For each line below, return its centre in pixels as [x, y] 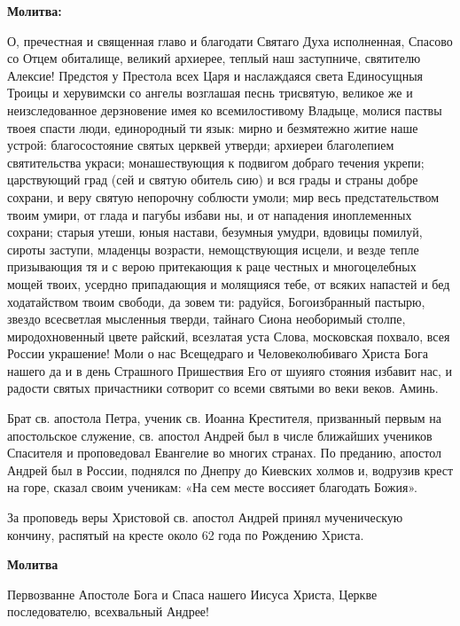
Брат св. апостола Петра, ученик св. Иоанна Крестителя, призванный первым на [225, 418]
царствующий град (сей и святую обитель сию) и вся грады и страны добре [213, 180]
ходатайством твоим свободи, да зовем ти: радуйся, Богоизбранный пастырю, [216, 301]
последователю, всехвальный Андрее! [108, 611]
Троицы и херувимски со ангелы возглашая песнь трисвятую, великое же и [210, 93]
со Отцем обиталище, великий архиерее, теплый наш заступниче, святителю [214, 58]
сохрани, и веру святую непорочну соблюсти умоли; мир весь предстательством [223, 196]
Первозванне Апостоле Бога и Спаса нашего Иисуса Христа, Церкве [192, 594]
